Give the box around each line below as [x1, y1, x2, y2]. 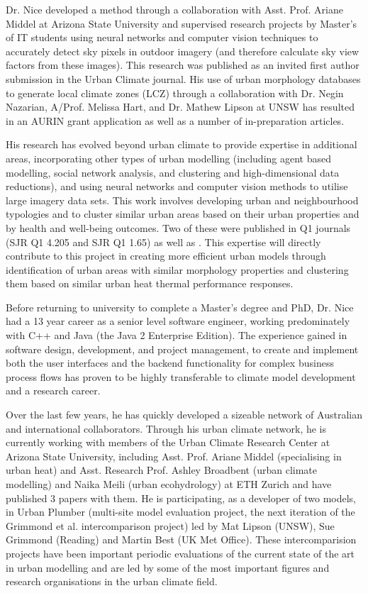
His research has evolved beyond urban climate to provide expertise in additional [6, 137, 357, 152]
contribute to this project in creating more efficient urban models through [6, 248, 326, 263]
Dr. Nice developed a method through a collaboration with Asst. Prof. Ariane [6, 2, 343, 16]
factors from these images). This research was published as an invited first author [6, 57, 359, 72]
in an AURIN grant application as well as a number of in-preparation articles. [6, 113, 345, 128]
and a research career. [6, 383, 101, 398]
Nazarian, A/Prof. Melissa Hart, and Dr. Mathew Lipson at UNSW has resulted [6, 99, 355, 114]
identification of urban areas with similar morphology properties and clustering [6, 262, 349, 277]
